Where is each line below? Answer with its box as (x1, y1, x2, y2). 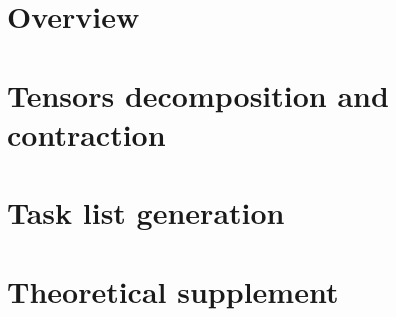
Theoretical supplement (7, 270, 339, 311)
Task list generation (7, 192, 285, 233)
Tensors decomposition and (7, 74, 389, 115)
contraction (7, 113, 166, 154)
